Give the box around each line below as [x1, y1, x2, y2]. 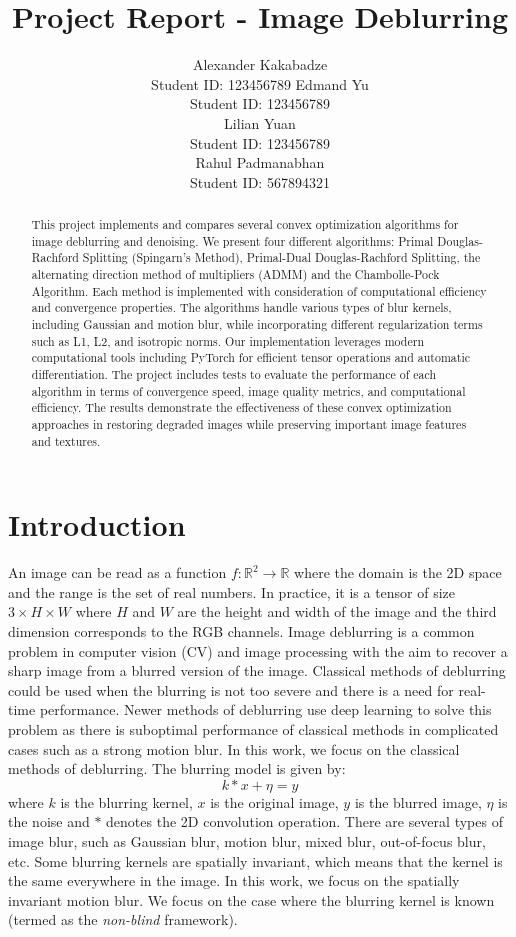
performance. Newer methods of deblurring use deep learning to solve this [39, 699, 492, 720]
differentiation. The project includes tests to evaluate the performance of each [31, 365, 437, 382]
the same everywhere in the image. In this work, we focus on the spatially [8, 870, 460, 891]
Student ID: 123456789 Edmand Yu [151, 73, 369, 94]
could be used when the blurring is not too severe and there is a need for [8, 679, 454, 700]
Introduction [8, 504, 186, 545]
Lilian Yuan [224, 112, 296, 133]
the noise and [8, 811, 90, 832]
